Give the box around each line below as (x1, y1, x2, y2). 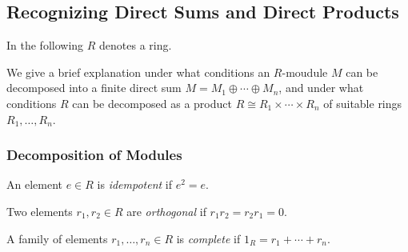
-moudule (282, 63, 328, 80)
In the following (6, 37, 84, 54)
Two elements (6, 202, 73, 219)
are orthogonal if (126, 202, 206, 219)
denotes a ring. (99, 37, 172, 54)
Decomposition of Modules (6, 145, 182, 165)
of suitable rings (323, 94, 402, 111)
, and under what (278, 79, 364, 96)
